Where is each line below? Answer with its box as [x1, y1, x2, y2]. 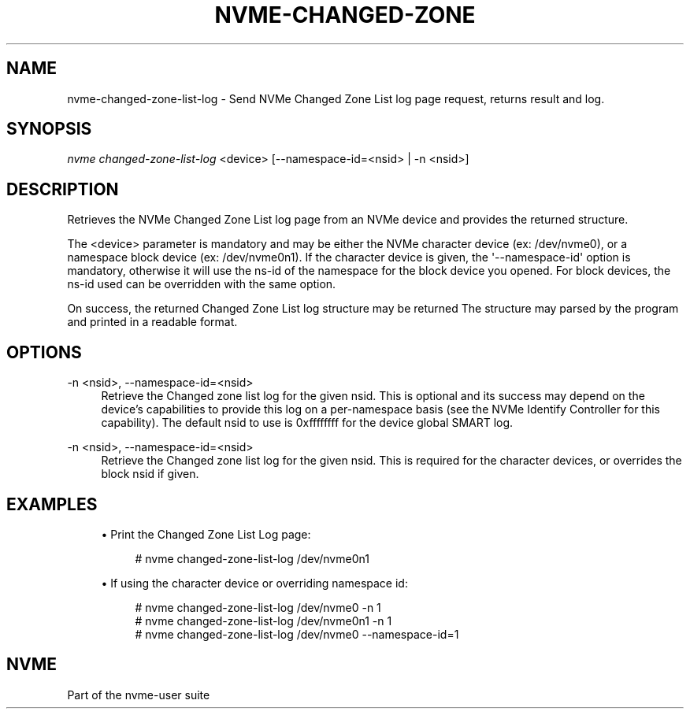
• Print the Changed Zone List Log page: [101, 527, 311, 541]
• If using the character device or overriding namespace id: [101, 576, 408, 590]
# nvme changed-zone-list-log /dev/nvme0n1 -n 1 [135, 613, 392, 628]
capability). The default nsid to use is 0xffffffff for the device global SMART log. [101, 416, 514, 430]
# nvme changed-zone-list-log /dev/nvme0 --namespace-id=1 [135, 627, 459, 641]
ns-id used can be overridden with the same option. [67, 277, 336, 291]
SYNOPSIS [6, 119, 92, 139]
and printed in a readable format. [67, 315, 238, 329]
